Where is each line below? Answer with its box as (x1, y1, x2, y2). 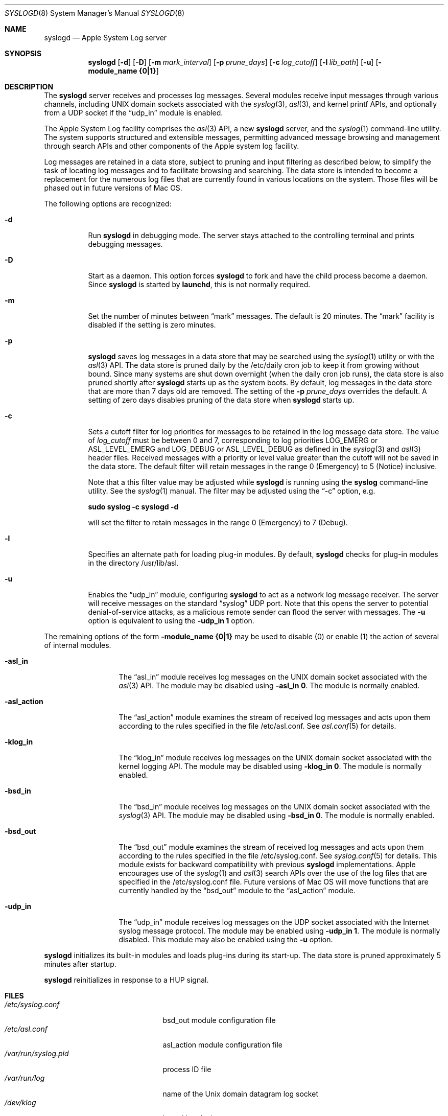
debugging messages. (88, 240, 163, 248)
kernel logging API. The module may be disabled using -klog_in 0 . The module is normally (119, 762, 422, 771)
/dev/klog (5, 1098, 36, 1107)
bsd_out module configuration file (162, 1016, 276, 1025)
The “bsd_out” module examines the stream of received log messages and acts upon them (119, 843, 424, 851)
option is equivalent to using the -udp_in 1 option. (88, 616, 254, 625)
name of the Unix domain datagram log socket (162, 1089, 318, 1098)
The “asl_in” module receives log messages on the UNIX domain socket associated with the (119, 672, 427, 681)
